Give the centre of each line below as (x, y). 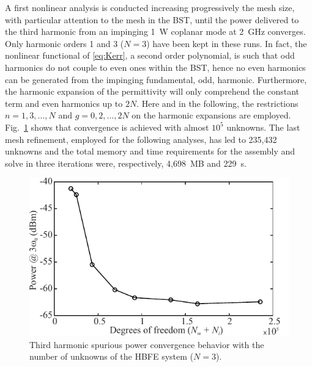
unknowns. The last (263, 127)
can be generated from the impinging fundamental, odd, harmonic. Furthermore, (156, 79)
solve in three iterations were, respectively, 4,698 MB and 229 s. (126, 163)
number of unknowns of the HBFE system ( (112, 356)
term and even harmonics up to (64, 103)
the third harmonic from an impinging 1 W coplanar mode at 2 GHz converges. (155, 31)
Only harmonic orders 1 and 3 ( (65, 43)
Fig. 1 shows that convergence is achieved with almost (107, 127)
